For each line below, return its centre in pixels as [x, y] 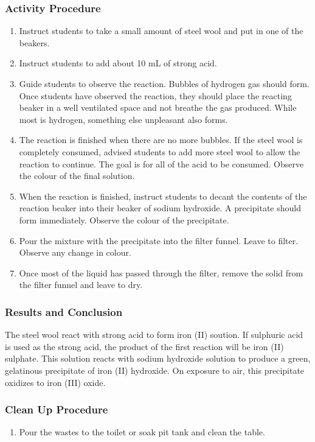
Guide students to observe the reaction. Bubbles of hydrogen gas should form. [164, 83]
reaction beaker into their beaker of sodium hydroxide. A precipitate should [160, 208]
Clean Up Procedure [57, 409]
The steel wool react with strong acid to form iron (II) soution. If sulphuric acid [154, 335]
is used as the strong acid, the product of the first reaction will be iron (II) [144, 346]
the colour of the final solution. [77, 176]
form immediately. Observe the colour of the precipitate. [124, 219]
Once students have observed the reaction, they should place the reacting [155, 95]
